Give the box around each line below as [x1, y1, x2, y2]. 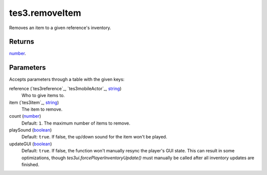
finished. [21, 162, 40, 168]
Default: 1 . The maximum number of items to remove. [21, 120, 131, 126]
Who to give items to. [21, 92, 65, 98]
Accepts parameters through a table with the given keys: [9, 77, 125, 83]
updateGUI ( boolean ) [9, 141, 52, 147]
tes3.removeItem [9, 7, 82, 18]
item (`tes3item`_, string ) [9, 99, 59, 105]
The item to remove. [21, 106, 63, 112]
